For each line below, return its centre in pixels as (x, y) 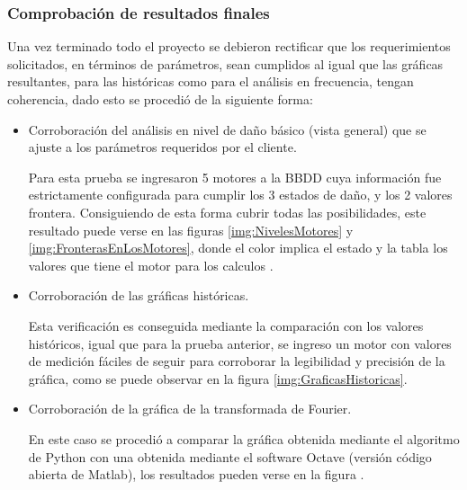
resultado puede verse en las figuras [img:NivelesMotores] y (191, 230)
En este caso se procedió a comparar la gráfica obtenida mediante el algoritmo (244, 438)
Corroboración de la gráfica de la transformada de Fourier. (190, 409)
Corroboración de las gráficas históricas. (139, 295)
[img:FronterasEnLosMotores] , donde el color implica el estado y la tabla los (238, 248)
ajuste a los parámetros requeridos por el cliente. (162, 147)
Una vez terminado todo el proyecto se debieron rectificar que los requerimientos (229, 46)
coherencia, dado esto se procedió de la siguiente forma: (160, 99)
